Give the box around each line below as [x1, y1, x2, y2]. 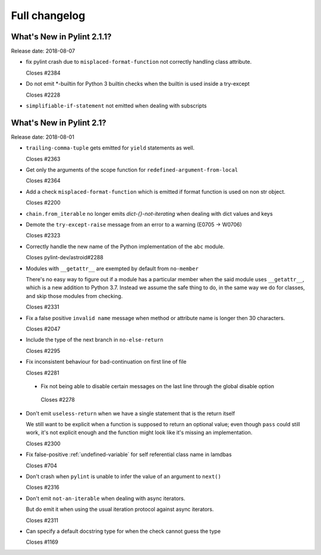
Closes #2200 [26, 199, 61, 206]
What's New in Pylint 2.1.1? [11, 32, 112, 42]
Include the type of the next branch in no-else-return [26, 336, 163, 343]
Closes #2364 [26, 177, 61, 184]
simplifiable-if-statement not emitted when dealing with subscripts [26, 102, 207, 110]
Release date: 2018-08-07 [11, 48, 75, 55]
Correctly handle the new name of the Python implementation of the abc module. [26, 243, 225, 250]
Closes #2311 [26, 516, 59, 524]
